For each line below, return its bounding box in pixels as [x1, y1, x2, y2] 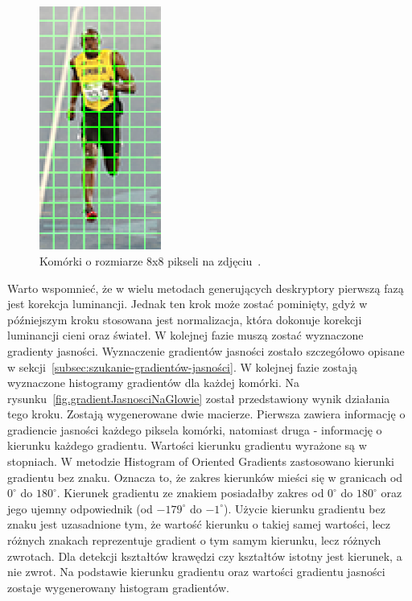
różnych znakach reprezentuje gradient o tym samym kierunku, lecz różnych [7, 532, 381, 549]
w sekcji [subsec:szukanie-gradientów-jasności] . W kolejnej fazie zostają [7, 358, 357, 375]
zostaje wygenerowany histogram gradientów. [7, 578, 229, 595]
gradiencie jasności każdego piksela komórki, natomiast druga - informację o [7, 421, 382, 438]
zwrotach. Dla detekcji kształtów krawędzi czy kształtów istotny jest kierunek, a [7, 547, 402, 564]
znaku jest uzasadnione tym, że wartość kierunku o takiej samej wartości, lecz [7, 516, 391, 533]
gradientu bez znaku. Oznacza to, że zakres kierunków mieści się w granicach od [7, 468, 403, 485]
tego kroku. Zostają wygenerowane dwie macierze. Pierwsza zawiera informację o [7, 405, 406, 422]
